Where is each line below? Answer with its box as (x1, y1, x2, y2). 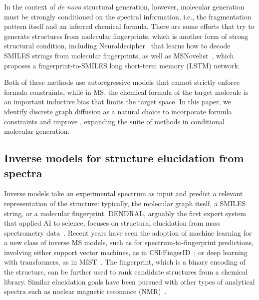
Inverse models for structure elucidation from (4, 150, 244, 166)
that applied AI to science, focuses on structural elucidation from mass (4, 218, 221, 228)
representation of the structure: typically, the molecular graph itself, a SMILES (4, 198, 246, 208)
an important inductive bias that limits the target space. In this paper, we (4, 96, 232, 107)
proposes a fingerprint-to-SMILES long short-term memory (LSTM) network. (4, 60, 240, 70)
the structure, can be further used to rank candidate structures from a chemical (4, 267, 248, 277)
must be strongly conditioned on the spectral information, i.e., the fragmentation (4, 11, 252, 21)
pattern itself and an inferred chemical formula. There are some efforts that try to (4, 21, 255, 31)
